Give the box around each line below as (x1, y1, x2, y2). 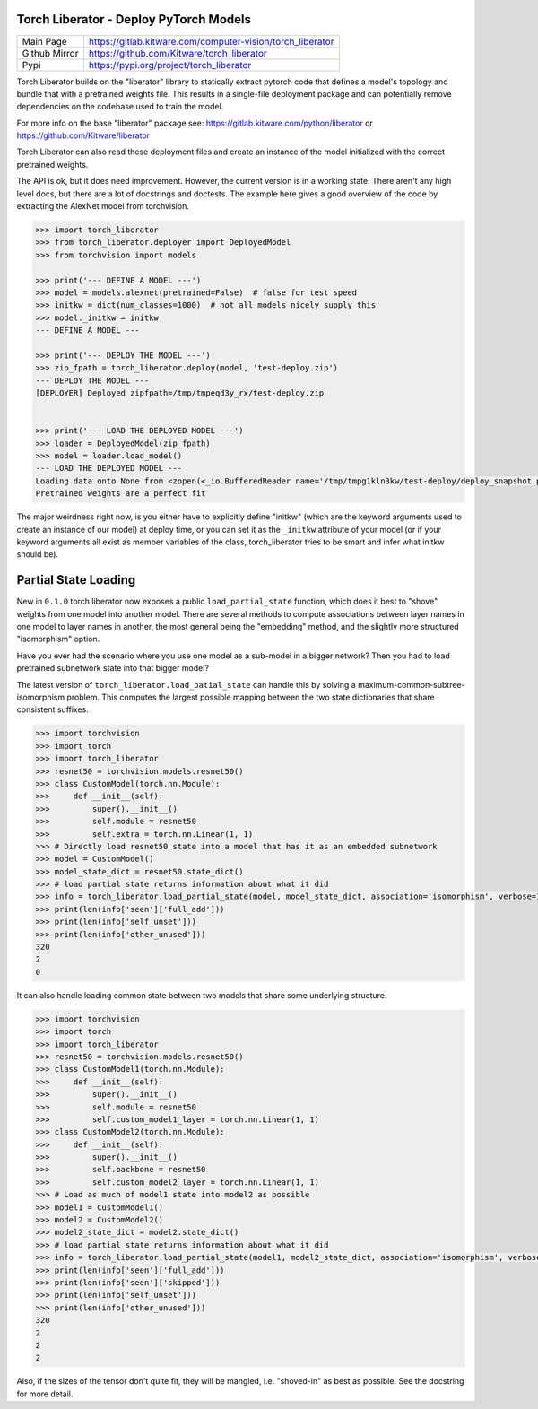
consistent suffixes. (16, 704, 90, 715)
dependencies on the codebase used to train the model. (16, 101, 224, 112)
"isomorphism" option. (16, 633, 100, 645)
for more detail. (16, 1388, 74, 1399)
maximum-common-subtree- (357, 679, 465, 690)
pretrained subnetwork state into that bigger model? (16, 663, 210, 674)
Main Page (22, 35, 67, 48)
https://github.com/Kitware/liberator (16, 130, 151, 141)
